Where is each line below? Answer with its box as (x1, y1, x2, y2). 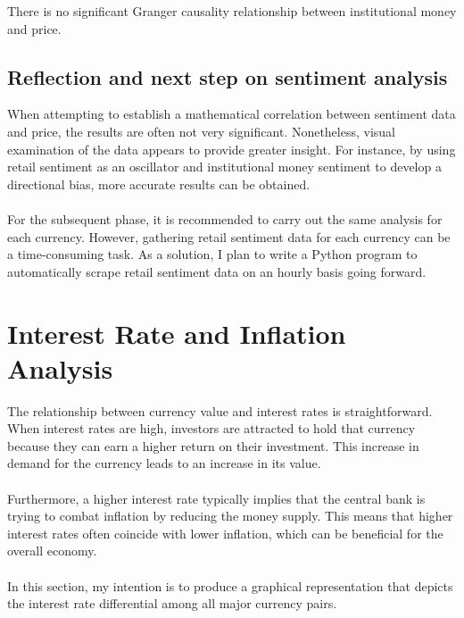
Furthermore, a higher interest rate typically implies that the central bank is (7, 489, 426, 507)
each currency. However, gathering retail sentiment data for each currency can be (7, 227, 451, 246)
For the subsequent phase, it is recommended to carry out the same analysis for (7, 209, 443, 228)
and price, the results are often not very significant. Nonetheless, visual (7, 121, 396, 140)
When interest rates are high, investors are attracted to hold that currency (7, 419, 416, 438)
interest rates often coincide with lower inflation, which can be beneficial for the (7, 523, 443, 542)
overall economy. (7, 541, 97, 560)
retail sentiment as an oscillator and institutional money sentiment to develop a (7, 157, 442, 176)
